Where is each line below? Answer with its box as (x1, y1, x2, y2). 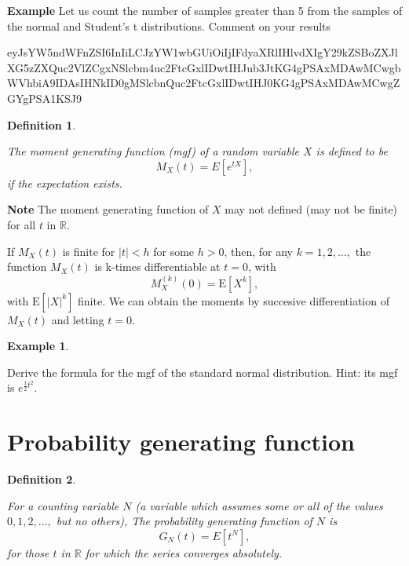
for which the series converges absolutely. (85, 544, 283, 561)
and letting (51, 311, 104, 327)
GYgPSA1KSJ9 (7, 89, 82, 106)
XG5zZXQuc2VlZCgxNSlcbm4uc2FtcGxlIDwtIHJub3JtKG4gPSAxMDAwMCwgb (7, 59, 401, 75)
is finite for (62, 243, 115, 259)
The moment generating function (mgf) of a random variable (7, 143, 299, 159)
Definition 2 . (7, 471, 76, 487)
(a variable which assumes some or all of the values (135, 497, 383, 513)
